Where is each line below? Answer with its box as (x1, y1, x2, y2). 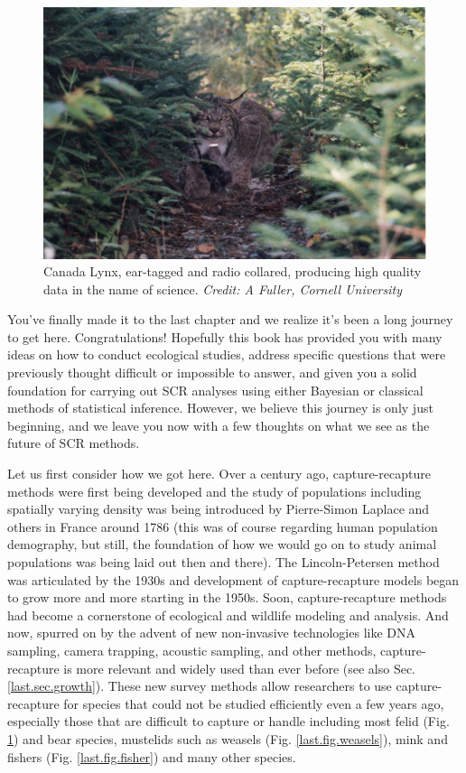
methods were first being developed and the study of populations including (7, 481, 422, 500)
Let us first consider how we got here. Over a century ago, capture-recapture (7, 464, 431, 483)
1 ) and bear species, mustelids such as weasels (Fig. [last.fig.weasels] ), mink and (7, 729, 448, 748)
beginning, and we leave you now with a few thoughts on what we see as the (7, 415, 430, 434)
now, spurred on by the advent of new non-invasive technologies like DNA (7, 623, 415, 642)
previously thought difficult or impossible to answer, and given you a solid (7, 363, 417, 382)
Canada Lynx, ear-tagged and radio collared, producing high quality (43, 262, 422, 281)
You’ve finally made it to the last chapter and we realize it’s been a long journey (7, 310, 453, 329)
